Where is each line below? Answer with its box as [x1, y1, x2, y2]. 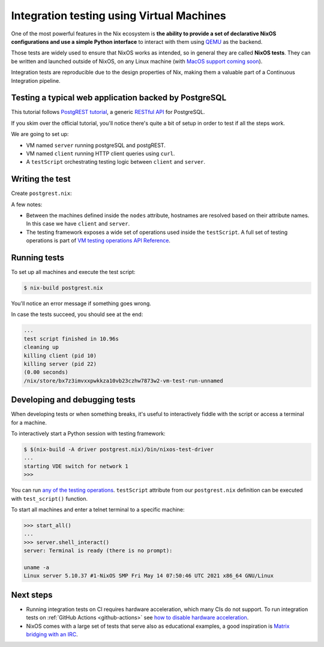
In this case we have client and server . [26, 220, 130, 227]
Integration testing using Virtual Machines [11, 9, 226, 22]
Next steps [11, 589, 53, 600]
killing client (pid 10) [23, 352, 97, 359]
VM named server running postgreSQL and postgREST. [26, 142, 166, 149]
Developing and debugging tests [11, 395, 136, 405]
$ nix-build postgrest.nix [23, 285, 103, 291]
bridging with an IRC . [26, 631, 78, 638]
